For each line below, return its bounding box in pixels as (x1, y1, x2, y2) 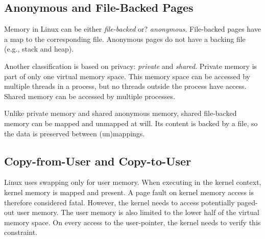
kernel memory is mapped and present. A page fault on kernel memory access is (4, 186, 254, 197)
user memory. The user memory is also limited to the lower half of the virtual (16, 207, 259, 218)
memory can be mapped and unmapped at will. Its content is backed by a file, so (4, 117, 258, 128)
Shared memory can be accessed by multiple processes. (4, 90, 175, 101)
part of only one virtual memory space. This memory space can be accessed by (4, 70, 250, 81)
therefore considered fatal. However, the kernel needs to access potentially (4, 197, 235, 207)
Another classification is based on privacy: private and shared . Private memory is (4, 60, 257, 71)
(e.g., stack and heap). (4, 43, 74, 54)
